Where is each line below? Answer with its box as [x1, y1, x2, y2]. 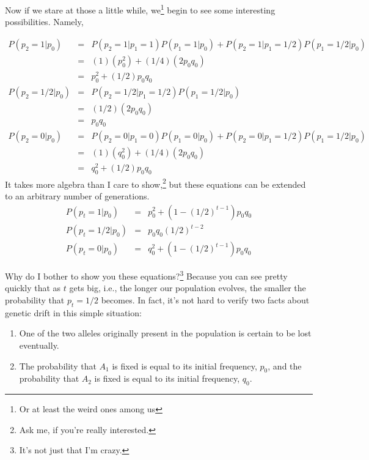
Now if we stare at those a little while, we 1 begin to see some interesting [5, 2, 276, 16]
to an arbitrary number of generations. [5, 189, 150, 202]
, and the [268, 359, 302, 372]
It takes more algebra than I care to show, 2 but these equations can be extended [5, 176, 306, 190]
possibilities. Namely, [5, 15, 84, 28]
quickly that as [5, 281, 61, 294]
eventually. [19, 338, 59, 351]
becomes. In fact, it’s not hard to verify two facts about [101, 293, 310, 306]
